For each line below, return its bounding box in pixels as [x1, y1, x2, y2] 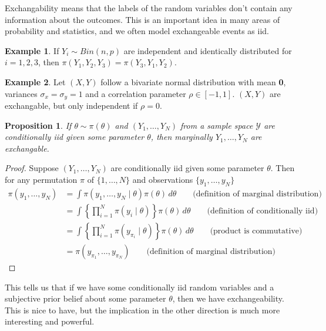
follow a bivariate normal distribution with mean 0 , [100, 75, 286, 88]
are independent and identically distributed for [123, 44, 292, 56]
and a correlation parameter [85, 87, 186, 99]
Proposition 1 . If [5, 119, 72, 131]
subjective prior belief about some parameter [5, 292, 166, 305]
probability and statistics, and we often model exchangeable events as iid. [5, 25, 269, 37]
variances [5, 87, 38, 99]
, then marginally [150, 131, 213, 143]
